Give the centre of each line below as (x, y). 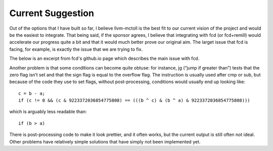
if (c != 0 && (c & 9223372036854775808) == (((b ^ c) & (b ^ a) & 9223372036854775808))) (134, 100)
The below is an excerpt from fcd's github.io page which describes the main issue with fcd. (104, 58)
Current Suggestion (52, 13)
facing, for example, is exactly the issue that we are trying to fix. (76, 49)
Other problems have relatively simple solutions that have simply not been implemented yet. (105, 141)
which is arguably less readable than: (48, 112)
